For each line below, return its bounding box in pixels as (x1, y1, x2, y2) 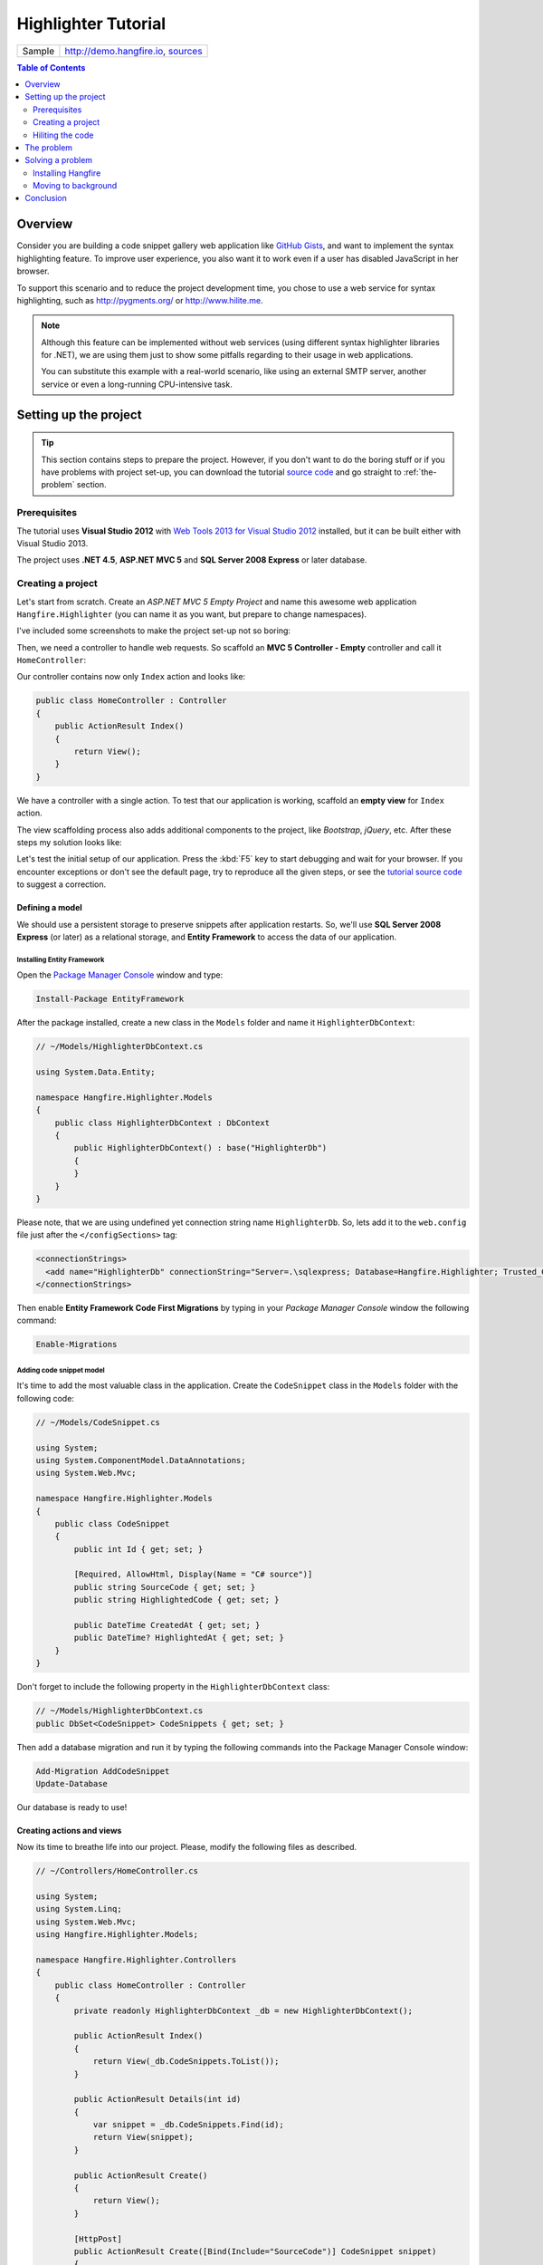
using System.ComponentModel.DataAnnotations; (35, 1455, 246, 1465)
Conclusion (24, 193, 68, 204)
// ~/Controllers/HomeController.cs (35, 1866, 199, 1876)
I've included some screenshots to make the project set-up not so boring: (16, 625, 291, 636)
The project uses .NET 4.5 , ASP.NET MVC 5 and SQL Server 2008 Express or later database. (16, 554, 367, 565)
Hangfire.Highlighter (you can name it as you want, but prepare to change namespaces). (16, 608, 367, 620)
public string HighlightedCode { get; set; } (73, 1595, 280, 1605)
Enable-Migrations (35, 1339, 118, 1350)
